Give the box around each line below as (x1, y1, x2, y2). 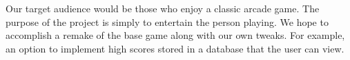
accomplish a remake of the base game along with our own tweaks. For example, (6, 28, 345, 42)
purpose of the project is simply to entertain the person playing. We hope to (6, 14, 329, 29)
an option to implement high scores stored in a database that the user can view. (6, 41, 344, 55)
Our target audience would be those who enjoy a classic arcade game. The (6, 1, 320, 15)
